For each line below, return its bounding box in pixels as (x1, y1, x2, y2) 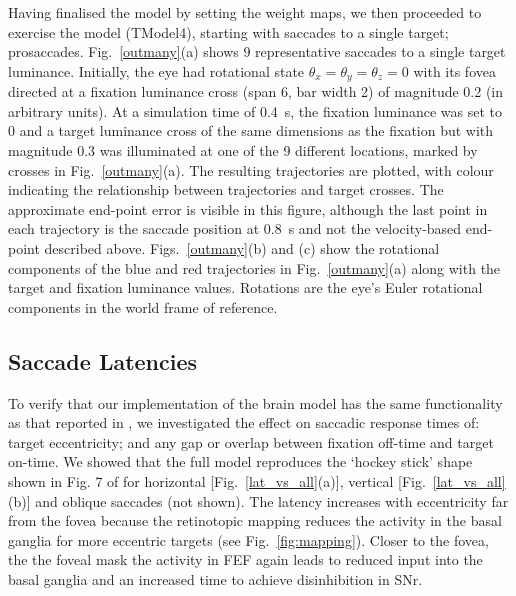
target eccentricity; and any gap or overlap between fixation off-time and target (8, 431, 494, 452)
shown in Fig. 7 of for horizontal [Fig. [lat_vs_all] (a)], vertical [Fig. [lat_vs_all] (8, 470, 506, 491)
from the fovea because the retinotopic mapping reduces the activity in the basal (8, 510, 502, 531)
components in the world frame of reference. (8, 296, 278, 317)
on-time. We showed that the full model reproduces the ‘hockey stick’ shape (8, 451, 473, 472)
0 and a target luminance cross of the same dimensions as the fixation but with (8, 120, 494, 141)
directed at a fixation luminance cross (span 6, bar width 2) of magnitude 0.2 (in (8, 81, 504, 102)
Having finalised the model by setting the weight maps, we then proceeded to (8, 2, 482, 22)
